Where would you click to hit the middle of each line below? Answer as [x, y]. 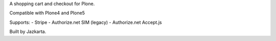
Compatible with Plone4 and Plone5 [47, 13]
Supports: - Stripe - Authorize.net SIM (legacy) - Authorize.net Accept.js [86, 22]
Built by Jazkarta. [28, 32]
